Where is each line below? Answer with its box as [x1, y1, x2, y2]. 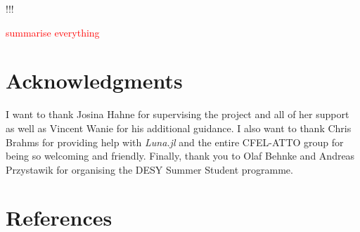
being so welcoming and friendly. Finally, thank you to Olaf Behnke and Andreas [6, 148, 355, 163]
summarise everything [6, 25, 100, 39]
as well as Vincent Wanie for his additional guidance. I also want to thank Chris [6, 120, 352, 135]
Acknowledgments [6, 66, 183, 95]
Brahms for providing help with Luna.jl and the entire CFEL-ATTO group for [6, 134, 344, 149]
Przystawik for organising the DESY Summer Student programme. [6, 162, 293, 176]
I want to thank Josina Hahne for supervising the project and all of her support [6, 107, 349, 122]
